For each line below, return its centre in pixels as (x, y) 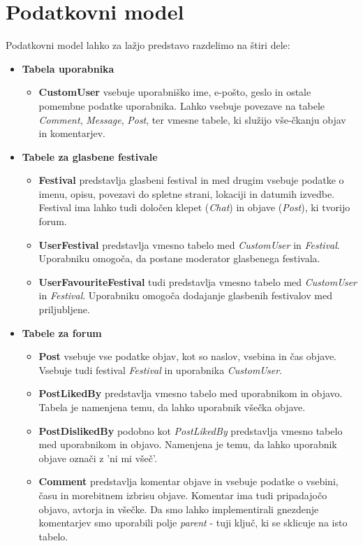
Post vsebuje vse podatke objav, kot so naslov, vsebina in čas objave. (188, 356)
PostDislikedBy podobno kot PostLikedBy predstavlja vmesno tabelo (191, 430)
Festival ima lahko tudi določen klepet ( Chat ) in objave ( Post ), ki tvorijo (194, 207)
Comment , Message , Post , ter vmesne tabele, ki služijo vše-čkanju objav (192, 119)
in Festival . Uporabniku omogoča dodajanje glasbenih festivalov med (185, 295)
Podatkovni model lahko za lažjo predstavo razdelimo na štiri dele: (148, 45)
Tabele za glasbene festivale (90, 156)
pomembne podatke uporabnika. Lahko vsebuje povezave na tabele (182, 105)
